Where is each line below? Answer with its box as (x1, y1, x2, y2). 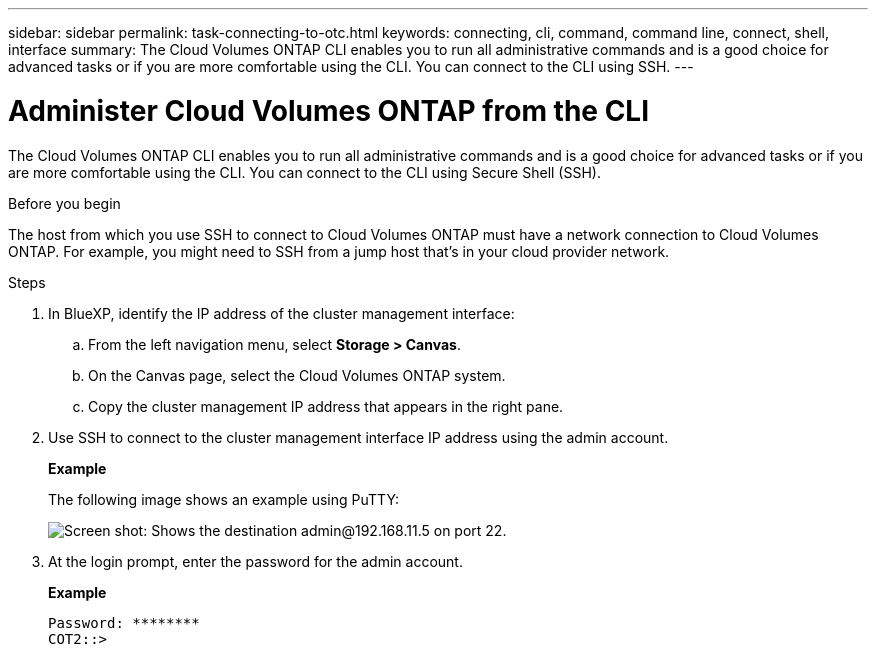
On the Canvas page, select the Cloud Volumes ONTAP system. (88, 366, 506, 384)
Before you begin (8, 194, 121, 212)
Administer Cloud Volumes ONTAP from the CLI (8, 93, 650, 128)
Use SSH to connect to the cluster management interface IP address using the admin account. (48, 428, 669, 446)
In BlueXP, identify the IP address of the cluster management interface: (48, 304, 515, 322)
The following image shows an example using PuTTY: (48, 490, 400, 508)
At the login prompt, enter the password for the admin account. (48, 552, 463, 570)
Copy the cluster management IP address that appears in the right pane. (88, 397, 564, 415)
